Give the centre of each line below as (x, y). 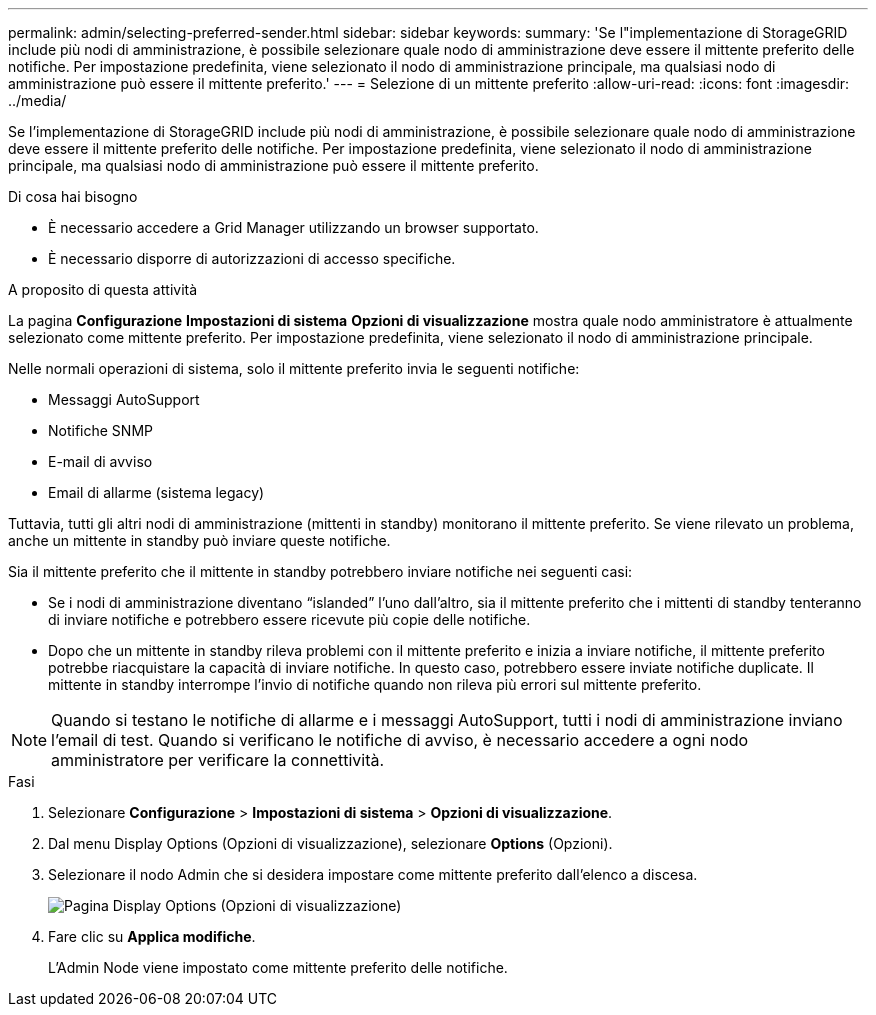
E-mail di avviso (100, 461)
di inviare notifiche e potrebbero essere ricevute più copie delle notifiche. (289, 619)
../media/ (37, 100)
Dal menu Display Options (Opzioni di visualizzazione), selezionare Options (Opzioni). (330, 843)
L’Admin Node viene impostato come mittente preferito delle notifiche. (278, 967)
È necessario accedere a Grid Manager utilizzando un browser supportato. (293, 227)
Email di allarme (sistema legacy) (156, 492)
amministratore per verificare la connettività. (218, 760)
